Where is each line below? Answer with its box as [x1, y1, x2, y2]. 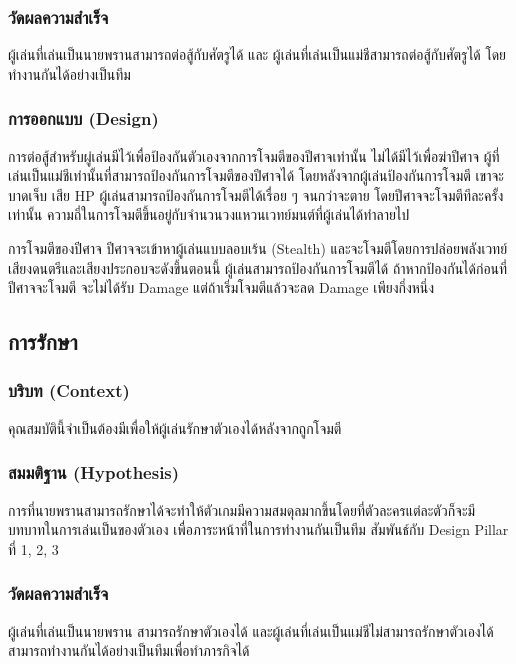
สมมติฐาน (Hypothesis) [8, 460, 180, 485]
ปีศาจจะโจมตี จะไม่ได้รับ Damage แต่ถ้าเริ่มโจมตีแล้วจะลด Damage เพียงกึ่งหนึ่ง [8, 277, 435, 298]
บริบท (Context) [8, 378, 130, 403]
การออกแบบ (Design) [8, 106, 159, 131]
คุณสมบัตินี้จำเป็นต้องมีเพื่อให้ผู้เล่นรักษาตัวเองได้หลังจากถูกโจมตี [8, 417, 342, 438]
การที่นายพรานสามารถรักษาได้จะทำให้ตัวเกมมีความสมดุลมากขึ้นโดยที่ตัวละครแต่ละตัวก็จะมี [8, 499, 476, 520]
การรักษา [8, 326, 78, 357]
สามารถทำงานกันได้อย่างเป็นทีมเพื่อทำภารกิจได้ [8, 640, 250, 661]
